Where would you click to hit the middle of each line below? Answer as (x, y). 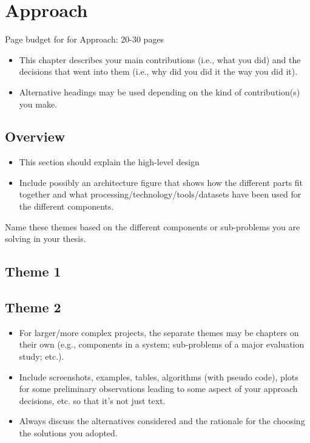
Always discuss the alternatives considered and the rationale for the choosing (162, 421)
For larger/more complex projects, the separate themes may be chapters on (159, 332)
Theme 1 (33, 271)
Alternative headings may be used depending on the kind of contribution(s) (160, 91)
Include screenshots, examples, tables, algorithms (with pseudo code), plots (159, 376)
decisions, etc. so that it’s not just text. (92, 400)
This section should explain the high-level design (109, 162)
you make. (38, 104)
